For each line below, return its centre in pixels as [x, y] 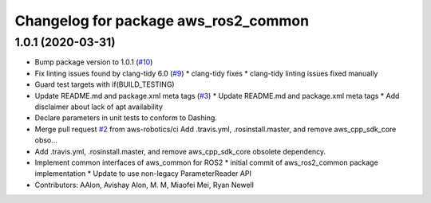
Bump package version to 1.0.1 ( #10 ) [94, 62]
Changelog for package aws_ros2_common [162, 21]
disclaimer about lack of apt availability [99, 107]
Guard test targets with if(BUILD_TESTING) [105, 84]
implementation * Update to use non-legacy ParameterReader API [143, 174]
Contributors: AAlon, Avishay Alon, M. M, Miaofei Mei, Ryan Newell [144, 185]
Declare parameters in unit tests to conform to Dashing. [126, 118]
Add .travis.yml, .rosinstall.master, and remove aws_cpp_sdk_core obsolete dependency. [180, 151]
